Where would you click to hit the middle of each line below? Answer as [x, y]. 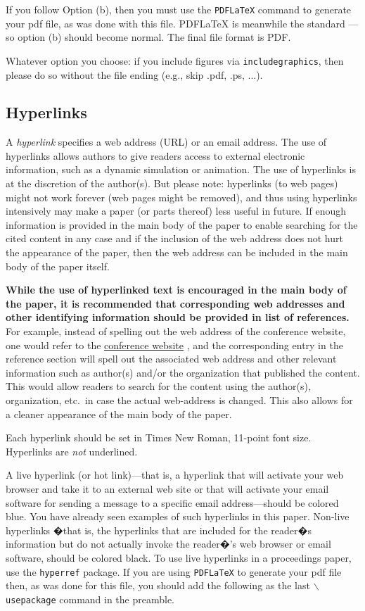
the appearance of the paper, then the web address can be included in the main [177, 252]
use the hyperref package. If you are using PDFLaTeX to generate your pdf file [174, 571]
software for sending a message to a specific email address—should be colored [172, 502]
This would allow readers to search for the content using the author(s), [158, 386]
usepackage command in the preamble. [90, 599]
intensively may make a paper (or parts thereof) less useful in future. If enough [176, 211]
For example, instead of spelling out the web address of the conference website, [176, 331]
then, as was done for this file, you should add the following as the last [158, 585]
